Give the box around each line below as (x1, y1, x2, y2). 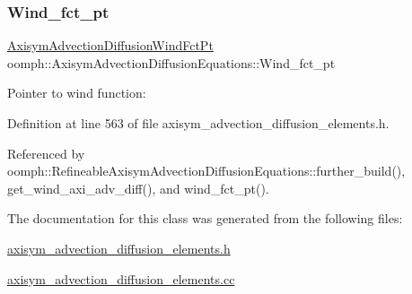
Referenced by (7, 143, 85, 162)
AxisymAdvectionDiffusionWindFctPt (7, 36, 214, 55)
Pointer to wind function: (7, 83, 146, 102)
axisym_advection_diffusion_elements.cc (7, 269, 235, 288)
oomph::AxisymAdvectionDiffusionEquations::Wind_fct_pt (7, 53, 336, 72)
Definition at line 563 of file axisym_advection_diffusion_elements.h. (7, 114, 390, 132)
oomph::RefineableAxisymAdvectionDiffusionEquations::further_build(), (7, 161, 406, 180)
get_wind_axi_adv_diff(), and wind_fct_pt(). (7, 178, 269, 197)
